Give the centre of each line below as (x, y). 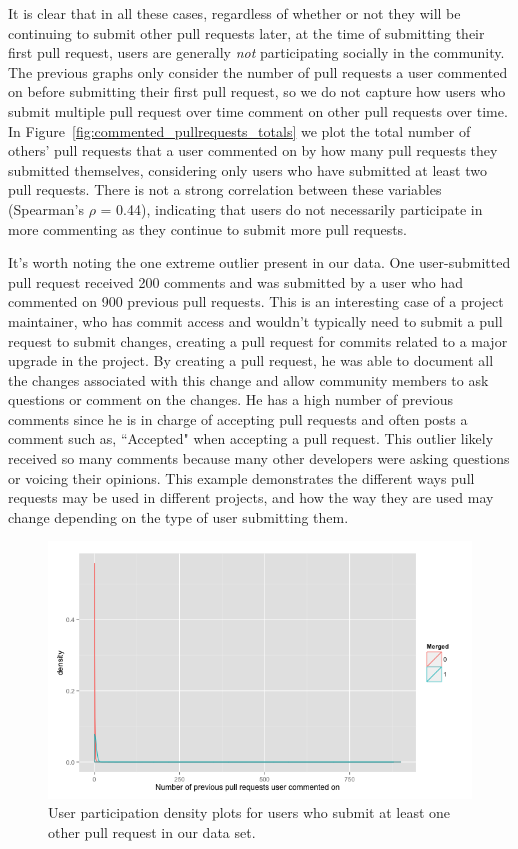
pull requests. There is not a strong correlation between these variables (225, 189)
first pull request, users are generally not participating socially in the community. (256, 52)
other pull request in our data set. (152, 831)
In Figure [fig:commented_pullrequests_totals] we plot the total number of (239, 130)
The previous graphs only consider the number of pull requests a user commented (258, 71)
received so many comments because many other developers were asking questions (259, 458)
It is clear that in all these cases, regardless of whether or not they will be (234, 13)
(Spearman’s (46, 208)
